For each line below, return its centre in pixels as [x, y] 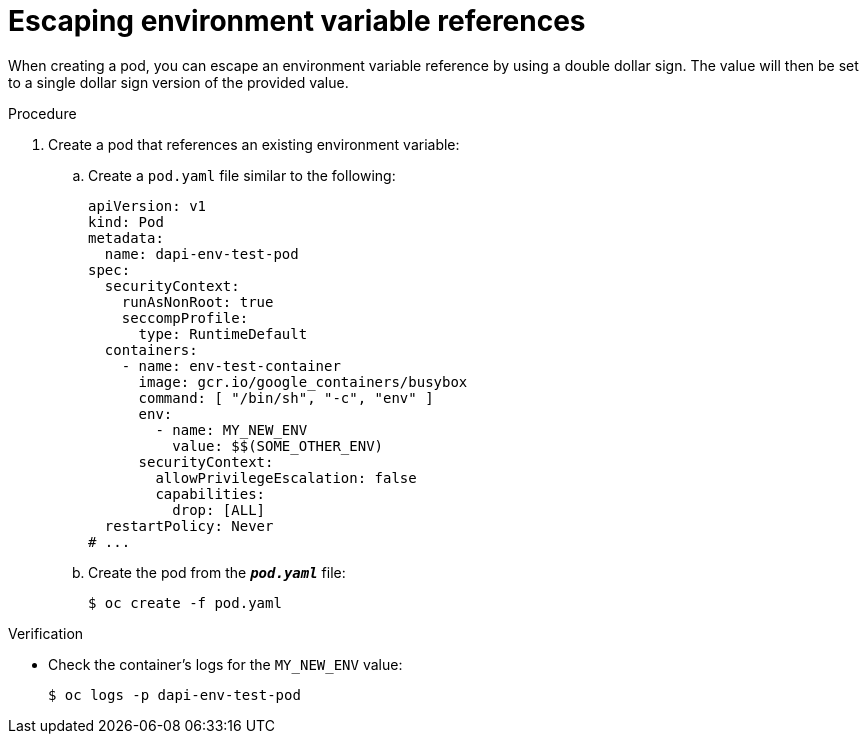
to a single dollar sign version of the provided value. [178, 82]
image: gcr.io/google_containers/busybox [303, 381]
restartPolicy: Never [189, 525]
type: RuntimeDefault [223, 333]
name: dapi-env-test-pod [201, 253]
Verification [46, 633]
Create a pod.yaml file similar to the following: [242, 175]
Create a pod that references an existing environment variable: [254, 144]
